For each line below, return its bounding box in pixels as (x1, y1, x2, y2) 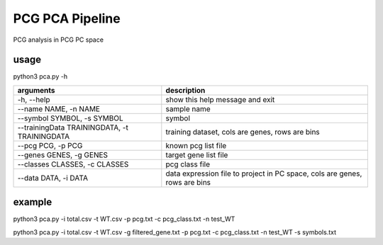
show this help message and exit (165, 94, 275, 104)
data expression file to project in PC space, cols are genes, (165, 169, 362, 178)
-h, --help (17, 94, 50, 104)
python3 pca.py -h (13, 72, 67, 81)
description (165, 85, 206, 95)
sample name (165, 103, 211, 113)
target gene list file (165, 149, 228, 159)
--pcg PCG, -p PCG (17, 140, 83, 150)
